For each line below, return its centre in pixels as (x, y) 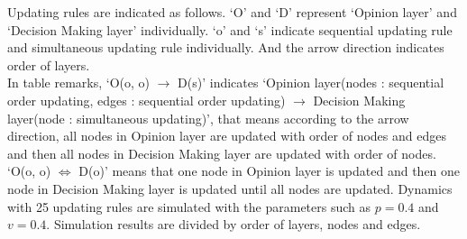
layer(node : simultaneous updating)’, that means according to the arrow (208, 118)
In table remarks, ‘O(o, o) (79, 83)
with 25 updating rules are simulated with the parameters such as (189, 206)
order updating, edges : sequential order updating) (147, 100)
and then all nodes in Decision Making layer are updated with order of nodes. (222, 153)
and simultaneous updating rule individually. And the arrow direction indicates (226, 47)
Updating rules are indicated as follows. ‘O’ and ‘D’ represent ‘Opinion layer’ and (232, 12)
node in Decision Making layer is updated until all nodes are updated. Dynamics (230, 188)
